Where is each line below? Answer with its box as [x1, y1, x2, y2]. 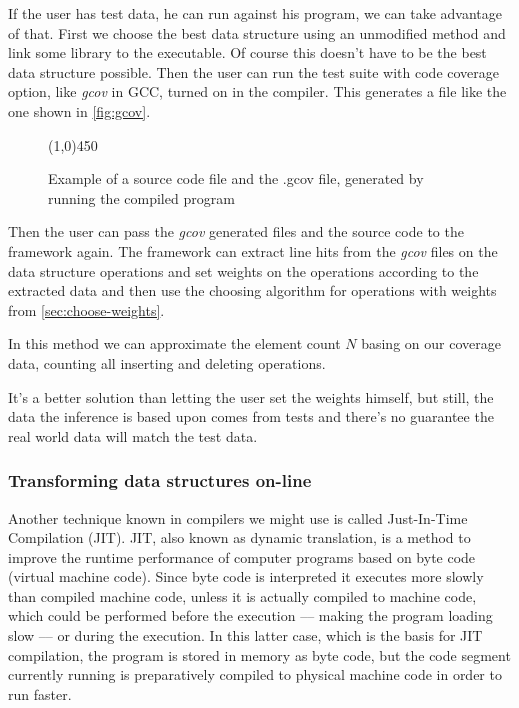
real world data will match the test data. [8, 425, 258, 446]
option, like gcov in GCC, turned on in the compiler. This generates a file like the [8, 81, 507, 102]
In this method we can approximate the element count [8, 333, 341, 354]
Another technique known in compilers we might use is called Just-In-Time [8, 507, 468, 528]
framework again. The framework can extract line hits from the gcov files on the [8, 240, 498, 261]
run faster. [8, 683, 72, 704]
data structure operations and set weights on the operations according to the [8, 260, 479, 281]
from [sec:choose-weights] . [8, 299, 165, 320]
